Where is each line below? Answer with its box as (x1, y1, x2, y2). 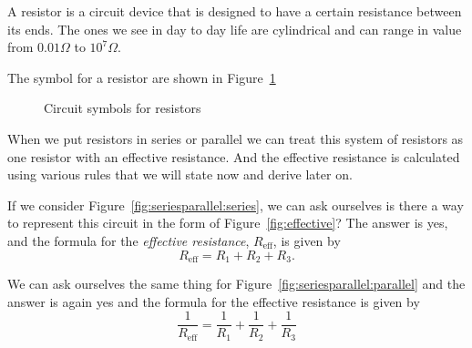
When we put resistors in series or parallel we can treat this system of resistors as (7, 128, 464, 148)
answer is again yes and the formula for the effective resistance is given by (7, 292, 420, 311)
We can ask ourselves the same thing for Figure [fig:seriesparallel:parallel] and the (7, 273, 466, 292)
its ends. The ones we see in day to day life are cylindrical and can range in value (7, 19, 462, 38)
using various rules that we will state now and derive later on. (7, 165, 353, 184)
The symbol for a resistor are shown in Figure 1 (7, 67, 276, 87)
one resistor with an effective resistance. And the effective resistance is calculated (7, 147, 460, 166)
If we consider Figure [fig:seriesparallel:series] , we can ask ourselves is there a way (7, 195, 464, 214)
